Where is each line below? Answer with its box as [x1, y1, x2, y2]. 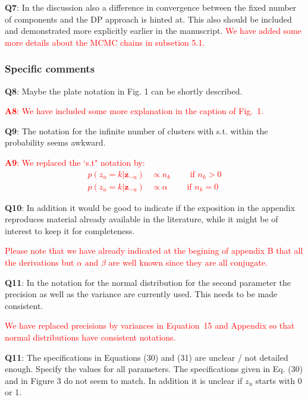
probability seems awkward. [5, 136, 106, 149]
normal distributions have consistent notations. [5, 330, 176, 343]
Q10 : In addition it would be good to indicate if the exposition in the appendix [5, 201, 296, 213]
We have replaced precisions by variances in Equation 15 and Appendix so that [5, 319, 295, 332]
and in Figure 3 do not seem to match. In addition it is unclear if [5, 374, 243, 386]
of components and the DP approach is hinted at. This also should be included [5, 12, 292, 25]
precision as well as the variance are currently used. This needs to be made [5, 288, 278, 300]
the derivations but [5, 256, 74, 268]
